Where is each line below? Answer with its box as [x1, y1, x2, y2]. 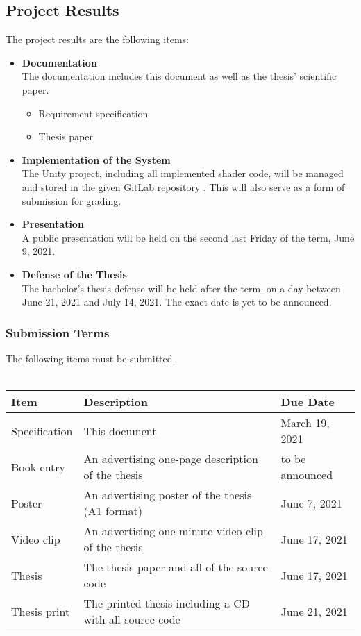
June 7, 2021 [280, 494, 342, 511]
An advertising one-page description [83, 451, 258, 467]
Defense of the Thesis [22, 267, 127, 281]
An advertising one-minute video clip [83, 523, 263, 539]
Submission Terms [6, 324, 110, 341]
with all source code [83, 611, 180, 628]
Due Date [280, 394, 335, 410]
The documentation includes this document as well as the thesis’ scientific [22, 69, 337, 83]
